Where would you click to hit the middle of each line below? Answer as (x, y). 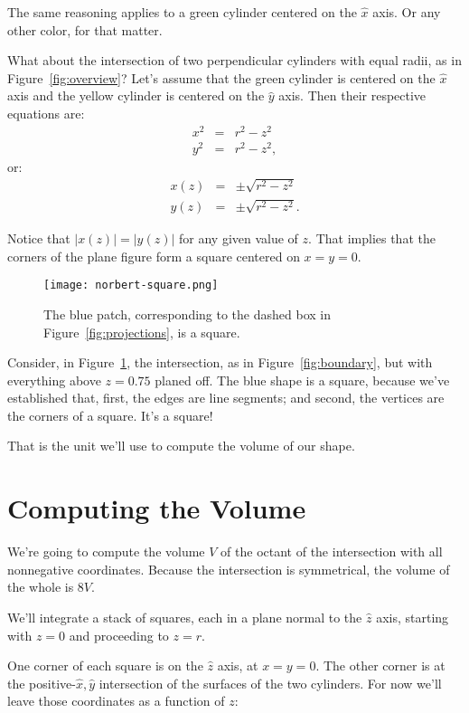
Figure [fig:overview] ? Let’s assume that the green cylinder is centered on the (221, 77)
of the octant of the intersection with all (332, 551)
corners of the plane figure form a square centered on (154, 256)
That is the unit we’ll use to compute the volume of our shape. (181, 446)
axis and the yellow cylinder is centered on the (136, 95)
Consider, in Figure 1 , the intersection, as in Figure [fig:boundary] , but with (220, 362)
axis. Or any (407, 12)
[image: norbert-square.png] (131, 285)
